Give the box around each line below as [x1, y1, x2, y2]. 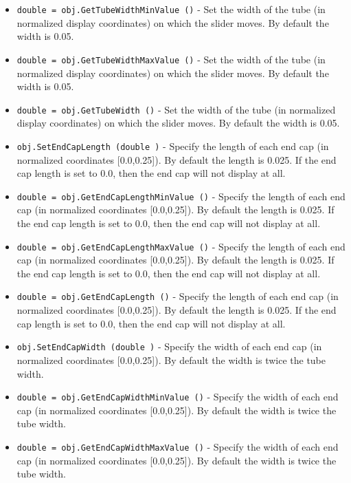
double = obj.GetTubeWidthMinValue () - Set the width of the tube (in [16, 2, 326, 16]
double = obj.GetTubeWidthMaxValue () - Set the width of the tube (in [16, 52, 326, 66]
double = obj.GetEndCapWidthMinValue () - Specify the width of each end [16, 389, 339, 404]
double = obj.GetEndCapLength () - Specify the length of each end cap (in [16, 289, 339, 303]
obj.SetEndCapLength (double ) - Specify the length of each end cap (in [16, 138, 329, 153]
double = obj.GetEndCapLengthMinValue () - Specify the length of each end [16, 189, 346, 203]
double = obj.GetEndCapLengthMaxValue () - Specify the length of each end [16, 239, 346, 253]
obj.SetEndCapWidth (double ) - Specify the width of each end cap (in [16, 339, 322, 354]
